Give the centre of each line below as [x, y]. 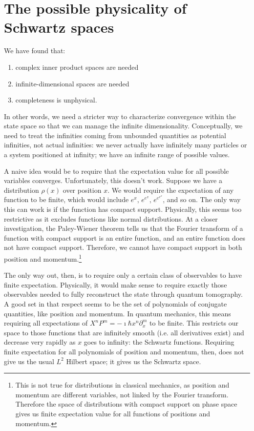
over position [82, 190]
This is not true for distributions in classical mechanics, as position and [122, 385]
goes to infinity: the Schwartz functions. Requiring [159, 342]
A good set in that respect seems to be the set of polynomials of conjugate [116, 304]
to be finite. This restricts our [194, 323]
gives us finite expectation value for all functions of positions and [113, 413]
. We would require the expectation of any [171, 190]
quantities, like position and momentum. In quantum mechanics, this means [117, 313]
